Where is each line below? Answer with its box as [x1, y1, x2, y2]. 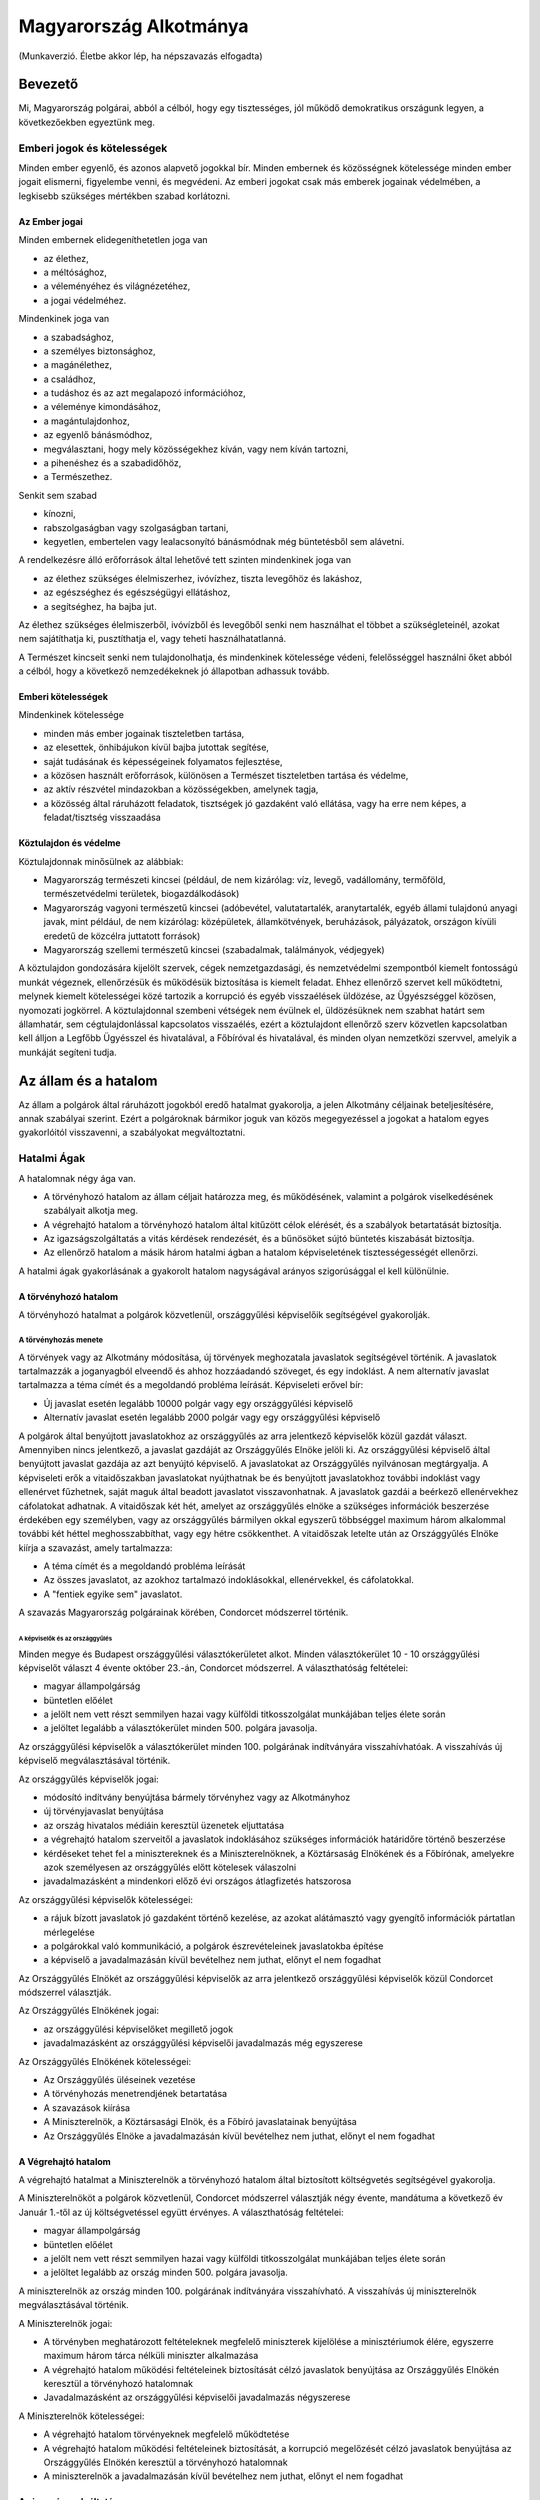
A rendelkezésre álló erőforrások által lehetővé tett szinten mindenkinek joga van [18, 554, 352, 566]
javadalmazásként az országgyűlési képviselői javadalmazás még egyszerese [43, 2037, 364, 2049]
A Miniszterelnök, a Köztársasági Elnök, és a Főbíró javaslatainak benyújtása [43, 2116, 357, 2128]
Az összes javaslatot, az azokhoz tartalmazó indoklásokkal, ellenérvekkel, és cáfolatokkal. [43, 1574, 414, 1586]
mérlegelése [43, 1926, 95, 1938]
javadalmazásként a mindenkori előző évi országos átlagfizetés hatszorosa [43, 1875, 352, 1887]
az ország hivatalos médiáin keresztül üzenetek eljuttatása [43, 1819, 285, 1831]
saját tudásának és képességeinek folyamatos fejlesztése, [43, 755, 283, 767]
